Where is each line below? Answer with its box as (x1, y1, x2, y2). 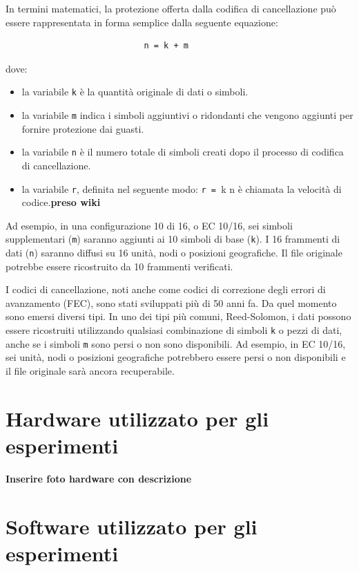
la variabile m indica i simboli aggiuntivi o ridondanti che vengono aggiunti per (21, 108, 353, 122)
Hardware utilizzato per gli (6, 404, 269, 432)
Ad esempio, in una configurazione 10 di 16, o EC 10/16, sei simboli (6, 218, 293, 232)
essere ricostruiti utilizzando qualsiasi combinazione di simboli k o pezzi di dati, (6, 323, 342, 337)
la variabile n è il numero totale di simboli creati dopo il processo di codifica (21, 144, 344, 159)
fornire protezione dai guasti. (21, 121, 144, 135)
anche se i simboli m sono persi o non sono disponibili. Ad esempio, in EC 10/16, (6, 336, 346, 350)
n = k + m (144, 41, 188, 51)
